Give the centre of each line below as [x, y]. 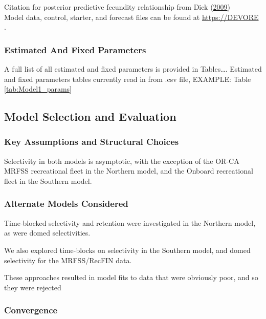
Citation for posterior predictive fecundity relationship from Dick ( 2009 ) [117, 7]
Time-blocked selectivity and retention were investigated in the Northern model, [130, 222]
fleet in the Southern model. [48, 180]
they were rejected [33, 287]
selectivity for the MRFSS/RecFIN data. [68, 260]
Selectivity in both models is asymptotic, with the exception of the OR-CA [122, 161]
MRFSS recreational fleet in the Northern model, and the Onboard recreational [129, 171]
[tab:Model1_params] [38, 89]
